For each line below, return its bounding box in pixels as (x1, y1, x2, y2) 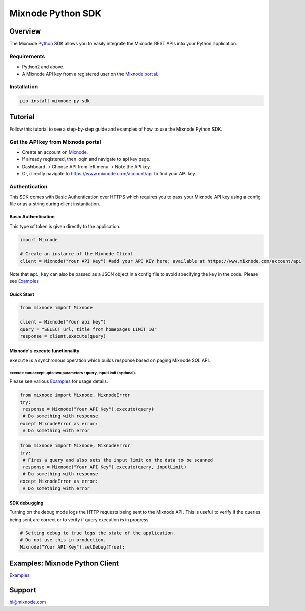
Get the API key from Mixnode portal (9, 139, 101, 146)
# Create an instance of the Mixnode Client (20, 251, 133, 256)
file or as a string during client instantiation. (9, 201, 100, 207)
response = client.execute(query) (20, 333, 106, 339)
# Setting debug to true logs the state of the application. (20, 530, 176, 536)
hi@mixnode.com (9, 599, 46, 605)
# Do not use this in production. (20, 537, 106, 543)
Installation (9, 83, 38, 90)
